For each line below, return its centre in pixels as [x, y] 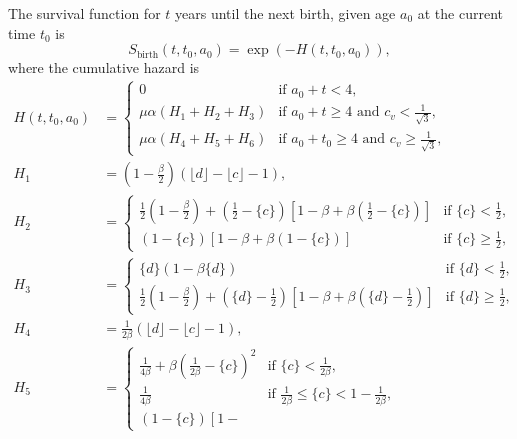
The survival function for [84, 13]
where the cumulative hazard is [104, 67]
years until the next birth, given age [285, 13]
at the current [460, 13]
